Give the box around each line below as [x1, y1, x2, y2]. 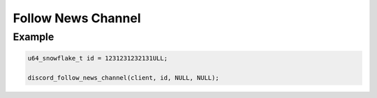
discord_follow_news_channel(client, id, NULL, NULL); [27, 74, 219, 81]
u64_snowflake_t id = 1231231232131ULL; [27, 54, 168, 62]
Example [13, 31, 54, 43]
